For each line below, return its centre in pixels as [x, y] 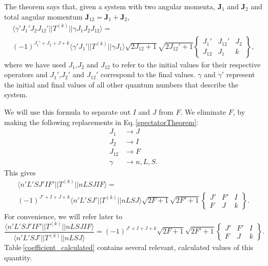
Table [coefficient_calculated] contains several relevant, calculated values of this [129, 247]
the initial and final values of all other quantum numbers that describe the [121, 84]
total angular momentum [43, 16]
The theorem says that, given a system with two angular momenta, [110, 6]
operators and [26, 74]
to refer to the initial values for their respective [187, 64]
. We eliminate [203, 112]
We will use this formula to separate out [68, 112]
